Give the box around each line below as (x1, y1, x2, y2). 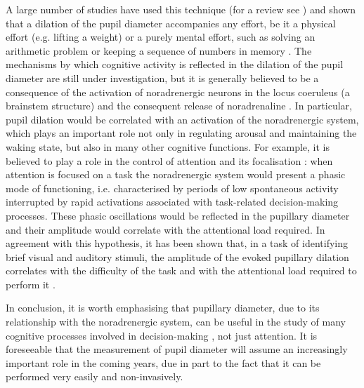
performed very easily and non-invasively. (6, 369, 183, 384)
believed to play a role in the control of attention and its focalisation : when (6, 153, 333, 168)
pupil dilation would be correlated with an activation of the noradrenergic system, (6, 112, 359, 126)
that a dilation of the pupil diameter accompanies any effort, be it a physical (6, 15, 336, 30)
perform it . (6, 276, 56, 291)
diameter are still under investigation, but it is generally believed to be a (6, 70, 319, 85)
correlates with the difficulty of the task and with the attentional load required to (6, 263, 357, 278)
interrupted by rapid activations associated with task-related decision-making (6, 194, 339, 209)
